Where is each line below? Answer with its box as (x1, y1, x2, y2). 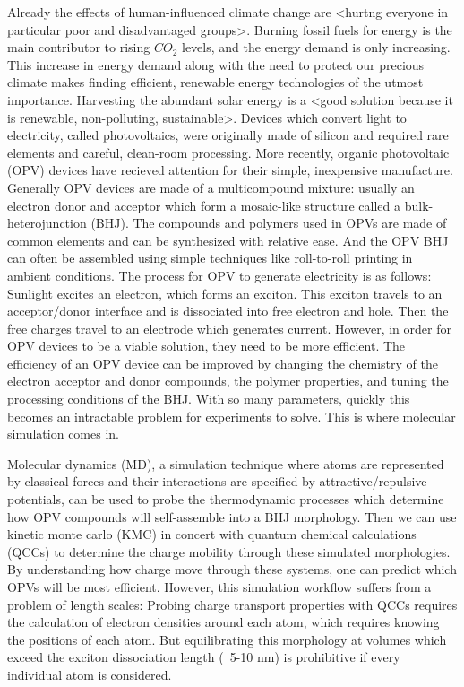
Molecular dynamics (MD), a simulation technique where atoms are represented (7, 454, 444, 473)
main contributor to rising (7, 38, 150, 57)
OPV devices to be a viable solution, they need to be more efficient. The (7, 336, 406, 355)
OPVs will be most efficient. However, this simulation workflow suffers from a (7, 578, 432, 596)
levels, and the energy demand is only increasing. (182, 38, 451, 57)
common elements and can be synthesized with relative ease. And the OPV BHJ (7, 230, 449, 249)
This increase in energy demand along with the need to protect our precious (7, 55, 425, 74)
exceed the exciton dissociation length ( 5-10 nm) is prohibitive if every (7, 648, 400, 666)
